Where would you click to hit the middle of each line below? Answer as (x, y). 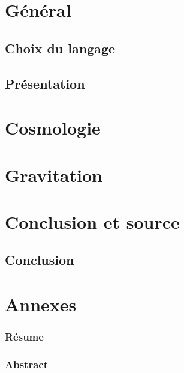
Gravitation (54, 174)
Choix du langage (60, 48)
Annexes (41, 304)
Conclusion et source (92, 221)
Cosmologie (53, 128)
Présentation (45, 83)
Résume (24, 337)
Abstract (26, 364)
